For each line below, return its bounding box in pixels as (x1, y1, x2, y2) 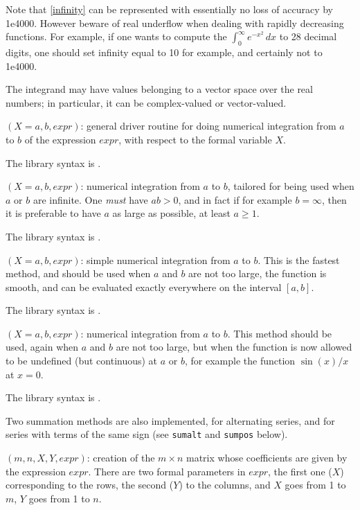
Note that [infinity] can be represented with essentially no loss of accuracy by (6, 2, 334, 16)
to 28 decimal (279, 29, 337, 44)
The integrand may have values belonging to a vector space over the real (6, 82, 313, 96)
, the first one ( (268, 464, 332, 478)
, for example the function (184, 353, 296, 368)
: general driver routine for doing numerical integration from (80, 118, 336, 133)
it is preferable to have (6, 206, 101, 220)
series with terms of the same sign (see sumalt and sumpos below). (6, 427, 288, 441)
